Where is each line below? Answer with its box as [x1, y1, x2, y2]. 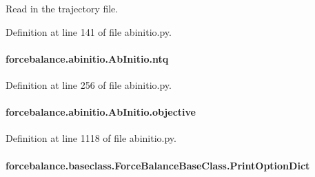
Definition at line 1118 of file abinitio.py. [6, 131, 176, 145]
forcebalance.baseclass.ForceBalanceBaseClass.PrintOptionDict [6, 158, 310, 172]
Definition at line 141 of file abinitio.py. [6, 24, 172, 39]
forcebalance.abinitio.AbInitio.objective [6, 105, 196, 119]
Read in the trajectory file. [6, 1, 119, 15]
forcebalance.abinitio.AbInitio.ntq [6, 51, 169, 65]
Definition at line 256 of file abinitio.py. [6, 77, 172, 92]
